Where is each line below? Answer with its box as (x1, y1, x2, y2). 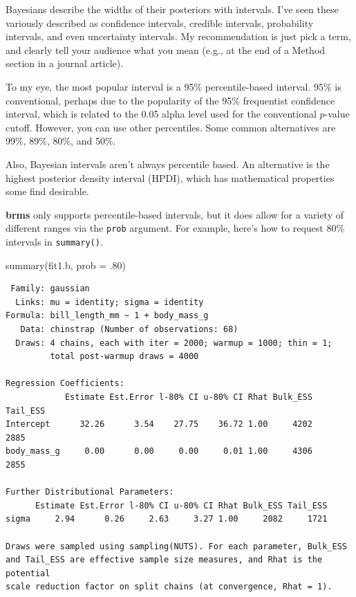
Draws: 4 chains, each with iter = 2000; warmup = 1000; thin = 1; (15, 338, 332, 348)
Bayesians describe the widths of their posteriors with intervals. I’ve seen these (6, 2, 339, 16)
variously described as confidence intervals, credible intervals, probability (6, 15, 314, 30)
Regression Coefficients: (6, 378, 124, 389)
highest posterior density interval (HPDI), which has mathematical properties (6, 170, 335, 185)
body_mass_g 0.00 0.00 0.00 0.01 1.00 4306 (6, 446, 312, 457)
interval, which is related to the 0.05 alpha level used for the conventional (6, 107, 317, 121)
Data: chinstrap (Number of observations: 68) (20, 324, 238, 334)
